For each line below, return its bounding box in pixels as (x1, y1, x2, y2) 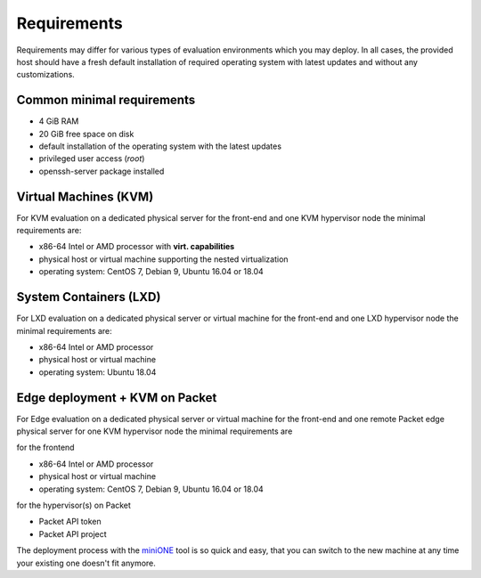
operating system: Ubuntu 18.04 (38, 366, 157, 378)
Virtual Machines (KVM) (16, 189, 154, 204)
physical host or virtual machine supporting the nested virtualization (38, 254, 289, 265)
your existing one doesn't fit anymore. (16, 558, 156, 568)
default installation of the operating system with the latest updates (38, 141, 282, 151)
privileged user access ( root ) (38, 153, 145, 164)
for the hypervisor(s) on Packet (16, 500, 131, 510)
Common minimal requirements (16, 93, 196, 108)
